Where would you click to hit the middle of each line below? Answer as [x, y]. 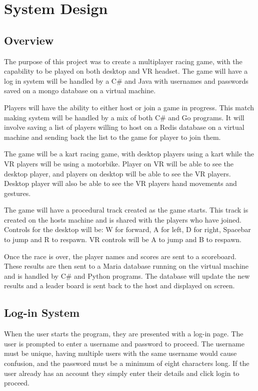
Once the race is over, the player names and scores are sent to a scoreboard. [120, 256]
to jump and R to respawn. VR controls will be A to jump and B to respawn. [123, 239]
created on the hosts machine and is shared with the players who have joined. [123, 219]
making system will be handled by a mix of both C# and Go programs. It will [124, 117]
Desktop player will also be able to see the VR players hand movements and [120, 183]
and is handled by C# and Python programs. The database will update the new [127, 275]
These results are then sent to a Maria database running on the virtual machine [126, 266]
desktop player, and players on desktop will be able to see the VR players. [117, 173]
